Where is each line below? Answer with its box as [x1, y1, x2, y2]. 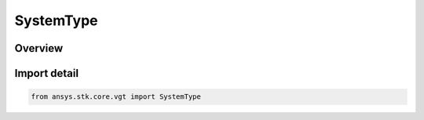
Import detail [14, 67, 79, 80]
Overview [14, 42, 64, 55]
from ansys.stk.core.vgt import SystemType [31, 93, 202, 101]
